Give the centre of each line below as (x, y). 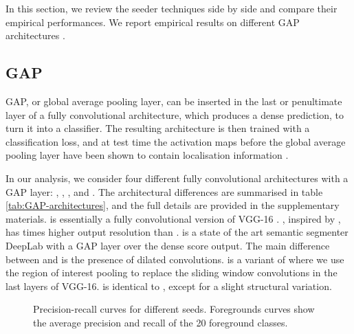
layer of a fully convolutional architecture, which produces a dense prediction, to (175, 114)
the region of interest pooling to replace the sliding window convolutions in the (172, 272)
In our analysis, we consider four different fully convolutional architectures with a (177, 178)
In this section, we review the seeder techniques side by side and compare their (172, 8)
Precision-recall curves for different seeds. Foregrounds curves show (174, 309)
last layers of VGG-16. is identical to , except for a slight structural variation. (169, 286)
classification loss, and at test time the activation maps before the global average (176, 141)
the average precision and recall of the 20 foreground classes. (161, 322)
